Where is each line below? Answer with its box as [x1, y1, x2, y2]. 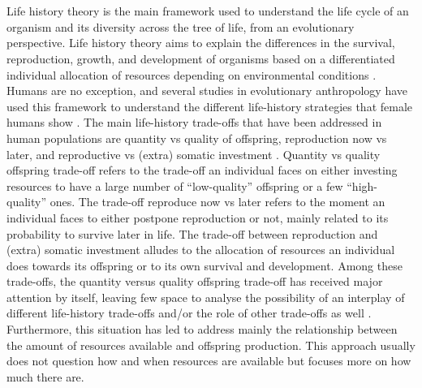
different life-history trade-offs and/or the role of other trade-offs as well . [6, 304, 372, 321]
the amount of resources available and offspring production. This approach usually [6, 336, 416, 353]
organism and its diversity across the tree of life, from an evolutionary [6, 18, 355, 35]
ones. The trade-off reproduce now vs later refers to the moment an [50, 193, 385, 210]
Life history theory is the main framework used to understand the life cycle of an [6, 2, 409, 19]
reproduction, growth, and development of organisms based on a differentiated [6, 50, 395, 67]
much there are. [6, 368, 84, 385]
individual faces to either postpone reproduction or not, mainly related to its [6, 209, 389, 226]
